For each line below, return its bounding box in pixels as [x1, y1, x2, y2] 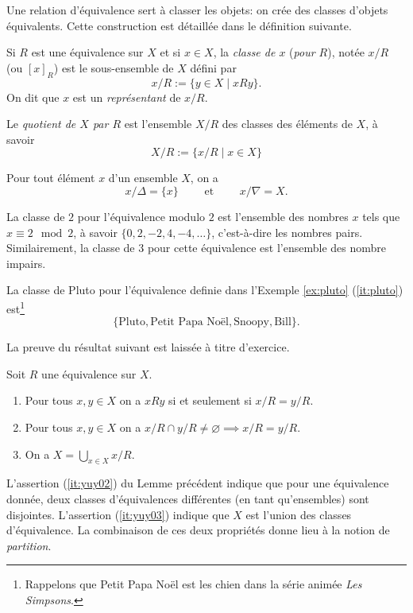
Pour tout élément [6, 169, 95, 186]
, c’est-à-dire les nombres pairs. [211, 223, 363, 240]
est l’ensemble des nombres [218, 208, 349, 224]
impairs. [6, 254, 46, 271]
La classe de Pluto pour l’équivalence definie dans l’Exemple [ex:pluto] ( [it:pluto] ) [6, 281, 403, 298]
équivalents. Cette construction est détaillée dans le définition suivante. [6, 17, 352, 33]
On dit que [6, 88, 60, 105]
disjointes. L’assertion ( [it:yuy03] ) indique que [6, 506, 230, 522]
